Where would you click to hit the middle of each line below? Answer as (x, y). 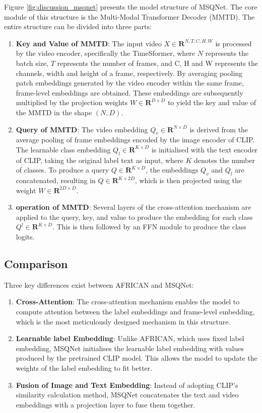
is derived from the (219, 129)
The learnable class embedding (63, 149)
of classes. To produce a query (62, 170)
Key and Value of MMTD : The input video (89, 43)
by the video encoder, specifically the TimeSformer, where (106, 53)
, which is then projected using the (188, 180)
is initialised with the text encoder (205, 149)
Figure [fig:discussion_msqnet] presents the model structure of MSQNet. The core (131, 7)
